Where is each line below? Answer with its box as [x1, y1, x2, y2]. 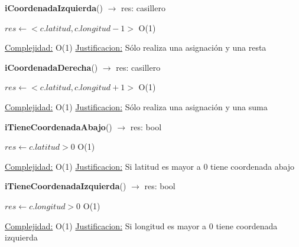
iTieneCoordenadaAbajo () [5, 120, 112, 133]
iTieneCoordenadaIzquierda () [5, 180, 126, 192]
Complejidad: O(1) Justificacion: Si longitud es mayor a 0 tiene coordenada [5, 219, 278, 232]
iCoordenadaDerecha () [5, 61, 98, 73]
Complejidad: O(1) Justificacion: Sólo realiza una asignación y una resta [5, 41, 266, 54]
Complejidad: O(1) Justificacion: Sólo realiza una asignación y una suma [5, 100, 268, 113]
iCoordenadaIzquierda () [5, 2, 103, 14]
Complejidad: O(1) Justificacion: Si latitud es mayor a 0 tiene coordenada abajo [5, 160, 295, 172]
